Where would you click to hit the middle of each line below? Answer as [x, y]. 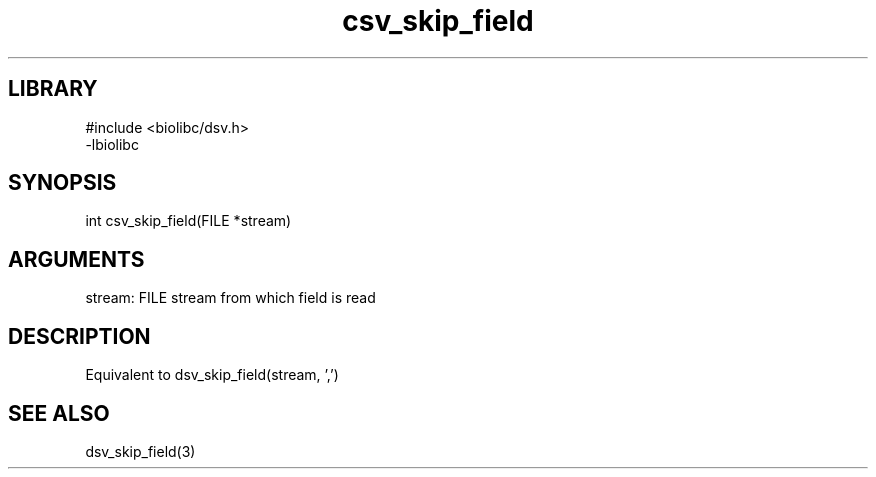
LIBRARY [53, 89]
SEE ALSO [59, 413]
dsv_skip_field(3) [140, 451]
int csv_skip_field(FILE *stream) [188, 221]
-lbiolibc [112, 144]
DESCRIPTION [79, 336]
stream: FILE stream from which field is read [230, 298]
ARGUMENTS [76, 259]
